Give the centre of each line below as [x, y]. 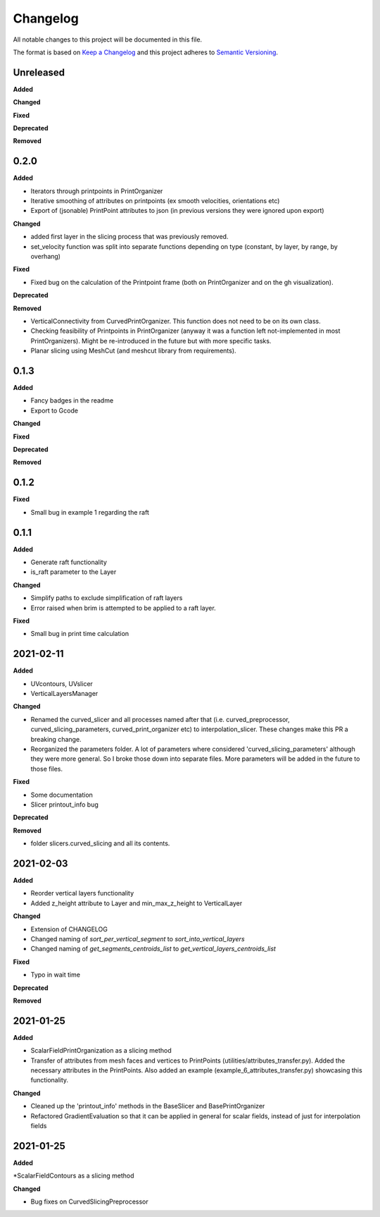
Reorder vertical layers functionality [82, 893]
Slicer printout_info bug [64, 805]
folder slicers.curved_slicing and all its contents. [100, 843]
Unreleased [39, 72]
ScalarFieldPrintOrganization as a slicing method [101, 1051]
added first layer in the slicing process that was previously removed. [129, 237]
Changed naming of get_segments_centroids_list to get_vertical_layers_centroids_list [153, 949]
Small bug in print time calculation [80, 634]
